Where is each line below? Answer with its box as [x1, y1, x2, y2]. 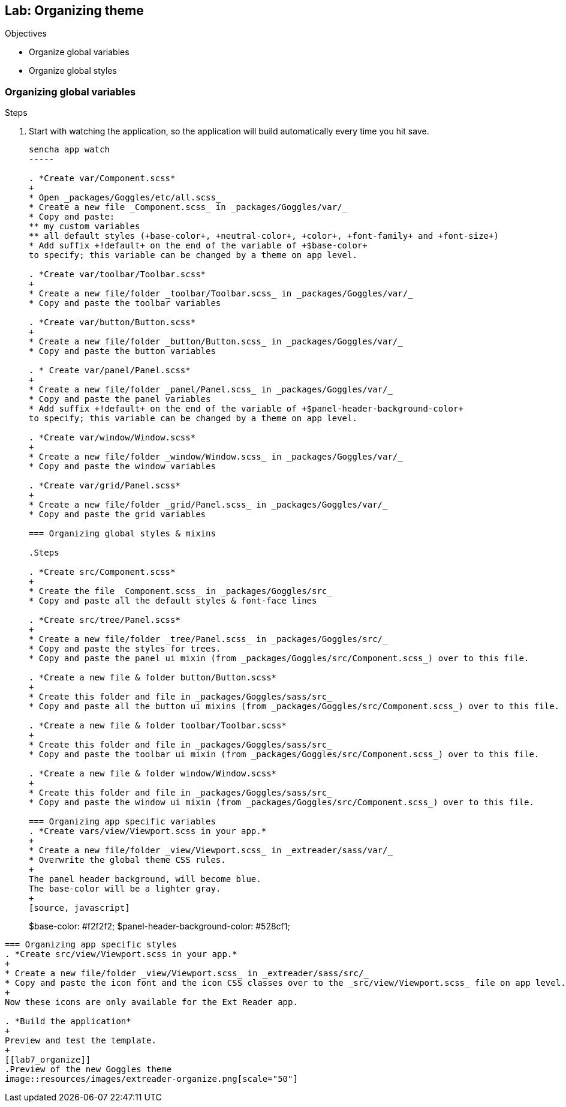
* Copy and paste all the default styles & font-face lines [29, 596, 317, 606]
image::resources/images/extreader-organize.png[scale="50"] [5, 1074, 298, 1084]
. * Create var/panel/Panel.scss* [29, 365, 191, 376]
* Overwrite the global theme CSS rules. [29, 855, 226, 865]
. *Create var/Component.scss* [29, 173, 176, 184]
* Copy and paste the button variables [29, 346, 216, 356]
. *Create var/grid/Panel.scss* [29, 481, 180, 491]
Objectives [5, 28, 47, 39]
